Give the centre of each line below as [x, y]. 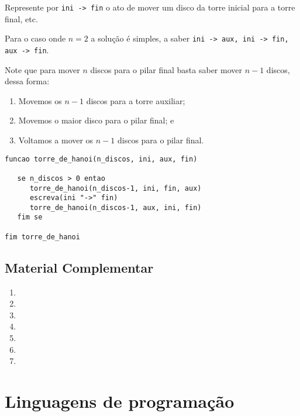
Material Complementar [79, 267]
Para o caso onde [35, 38]
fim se [30, 217]
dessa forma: [27, 81]
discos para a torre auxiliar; [136, 100]
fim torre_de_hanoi [42, 237]
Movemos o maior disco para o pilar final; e [96, 120]
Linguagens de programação [120, 400]
